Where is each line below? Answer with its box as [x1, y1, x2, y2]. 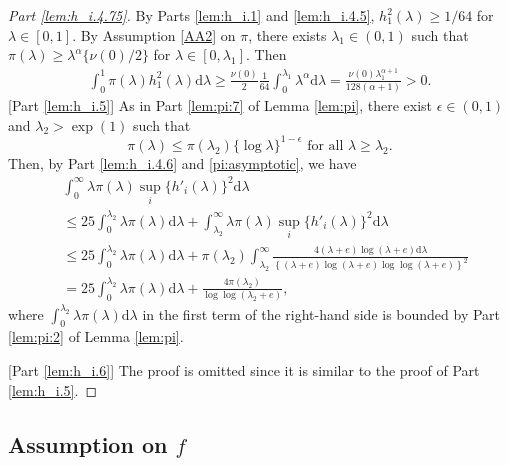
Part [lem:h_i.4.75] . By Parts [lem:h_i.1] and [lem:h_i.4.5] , [8, 5, 375, 25]
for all [307, 138, 344, 153]
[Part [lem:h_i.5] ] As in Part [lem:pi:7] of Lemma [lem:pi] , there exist [8, 95, 432, 116]
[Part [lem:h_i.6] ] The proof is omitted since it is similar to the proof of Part [8, 359, 480, 380]
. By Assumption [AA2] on [72, 24, 236, 45]
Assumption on [8, 428, 168, 459]
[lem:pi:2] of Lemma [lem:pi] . [8, 326, 184, 347]
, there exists [248, 24, 327, 45]
